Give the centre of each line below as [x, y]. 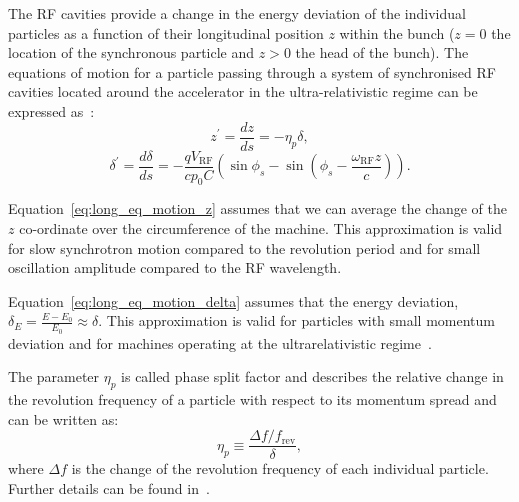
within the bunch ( [397, 32]
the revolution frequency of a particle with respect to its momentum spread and [252, 399]
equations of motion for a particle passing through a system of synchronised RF [252, 71]
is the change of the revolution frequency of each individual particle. [280, 468]
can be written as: [63, 418]
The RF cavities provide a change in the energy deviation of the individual [237, 13]
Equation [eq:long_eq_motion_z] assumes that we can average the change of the [258, 208]
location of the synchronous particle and [131, 52]
